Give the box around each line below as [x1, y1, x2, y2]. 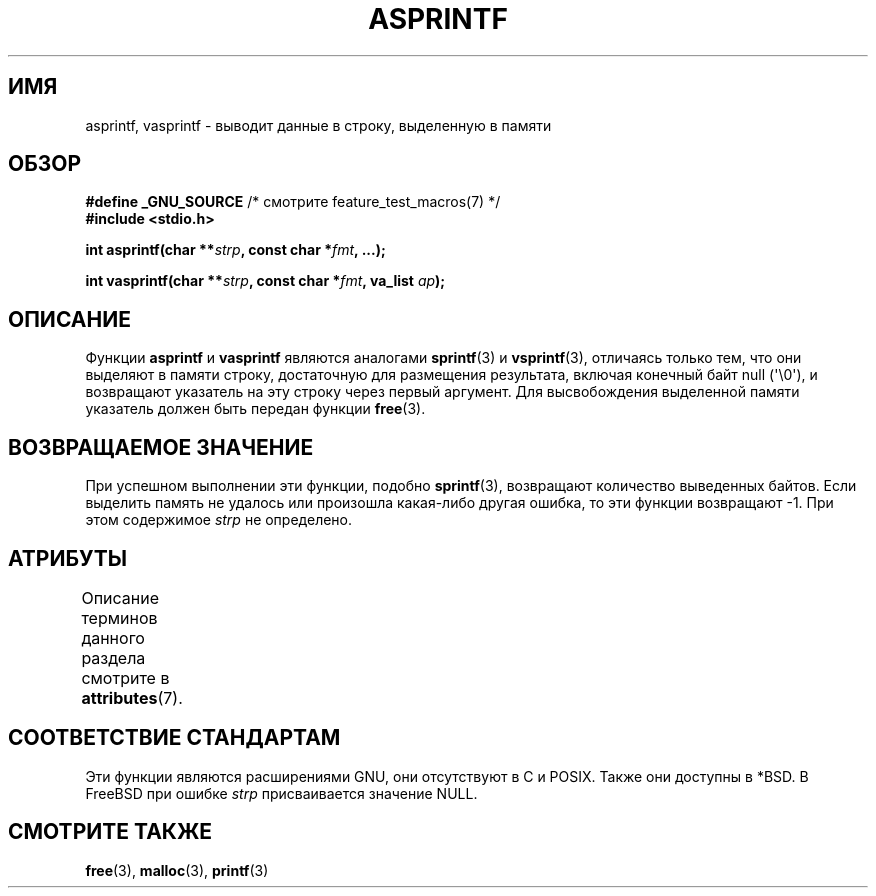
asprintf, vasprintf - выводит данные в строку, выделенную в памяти [85, 116, 552, 134]
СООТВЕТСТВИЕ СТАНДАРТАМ [8, 725, 341, 751]
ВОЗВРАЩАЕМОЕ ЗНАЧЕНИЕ [8, 434, 314, 460]
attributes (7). [81, 687, 183, 708]
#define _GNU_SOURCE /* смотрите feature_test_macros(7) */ [85, 193, 501, 211]
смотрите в [81, 667, 170, 688]
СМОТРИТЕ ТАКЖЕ [8, 819, 213, 845]
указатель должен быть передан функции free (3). [85, 400, 426, 418]
